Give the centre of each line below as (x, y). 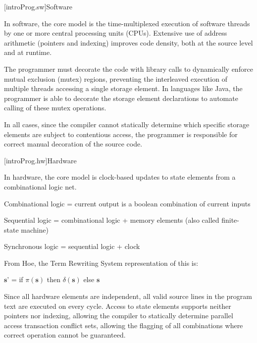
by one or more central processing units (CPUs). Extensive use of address (116, 33)
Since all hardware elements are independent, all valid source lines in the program (128, 296)
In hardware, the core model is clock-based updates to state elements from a (120, 177)
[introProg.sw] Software (38, 6)
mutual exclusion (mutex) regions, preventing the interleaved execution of (116, 78)
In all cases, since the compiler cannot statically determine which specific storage (127, 124)
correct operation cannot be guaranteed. (65, 335)
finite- (230, 220)
